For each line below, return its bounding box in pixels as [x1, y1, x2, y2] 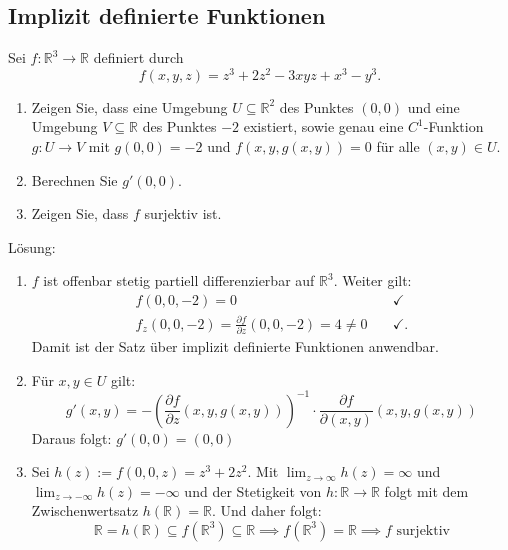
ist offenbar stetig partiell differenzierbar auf [43, 270, 315, 291]
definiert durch [93, 47, 184, 68]
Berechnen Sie [31, 169, 118, 190]
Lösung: [8, 236, 56, 257]
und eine [407, 96, 460, 117]
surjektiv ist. [144, 203, 222, 224]
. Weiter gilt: [333, 270, 412, 291]
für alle [376, 136, 420, 157]
